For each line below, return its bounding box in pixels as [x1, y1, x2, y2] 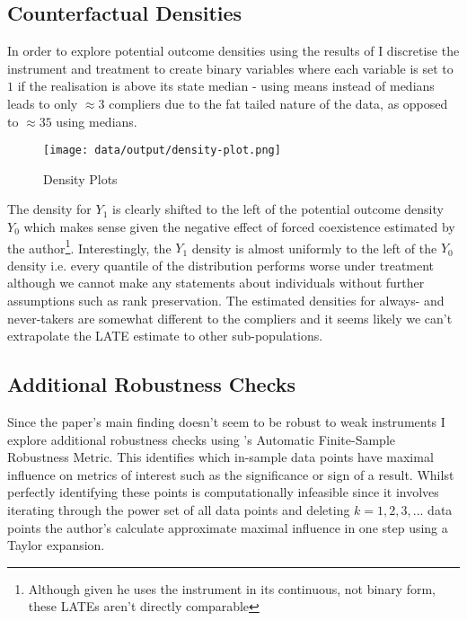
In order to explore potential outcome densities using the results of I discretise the [7, 41, 460, 60]
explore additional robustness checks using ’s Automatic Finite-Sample [7, 430, 396, 448]
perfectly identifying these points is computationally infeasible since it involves [7, 483, 439, 501]
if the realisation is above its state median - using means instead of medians [17, 76, 435, 95]
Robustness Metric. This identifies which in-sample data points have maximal [7, 448, 434, 466]
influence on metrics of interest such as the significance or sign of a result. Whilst [7, 465, 454, 483]
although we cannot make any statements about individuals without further [7, 273, 425, 292]
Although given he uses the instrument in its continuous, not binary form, [28, 579, 436, 598]
